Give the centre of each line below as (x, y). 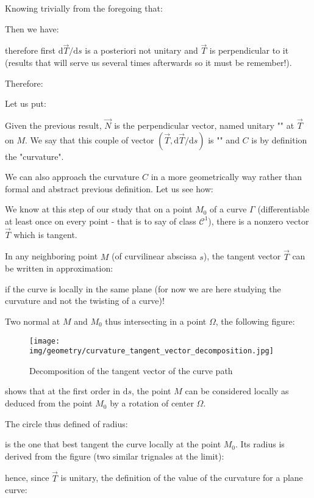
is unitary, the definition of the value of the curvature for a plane (182, 478)
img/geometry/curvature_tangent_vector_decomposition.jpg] (152, 351)
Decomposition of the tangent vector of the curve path (131, 370)
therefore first (30, 50)
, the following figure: (255, 321)
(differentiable (284, 209)
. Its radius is (260, 444)
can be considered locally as (237, 391)
